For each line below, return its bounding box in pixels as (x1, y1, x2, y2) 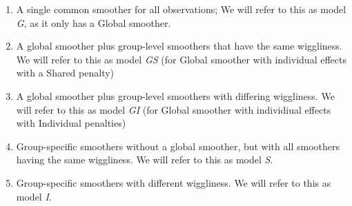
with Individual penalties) (16, 116, 126, 130)
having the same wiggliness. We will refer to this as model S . (16, 152, 273, 167)
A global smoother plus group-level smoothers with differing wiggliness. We (16, 88, 335, 103)
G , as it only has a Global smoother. (16, 15, 171, 30)
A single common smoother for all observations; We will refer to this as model (16, 2, 346, 16)
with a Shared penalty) (16, 65, 115, 80)
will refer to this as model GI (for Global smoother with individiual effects (16, 102, 331, 116)
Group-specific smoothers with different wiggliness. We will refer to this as (16, 175, 331, 189)
